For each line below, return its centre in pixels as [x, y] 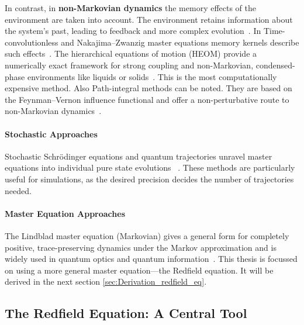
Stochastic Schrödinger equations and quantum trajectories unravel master [139, 156]
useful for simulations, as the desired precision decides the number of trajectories [149, 179]
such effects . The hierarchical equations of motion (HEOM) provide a [131, 53]
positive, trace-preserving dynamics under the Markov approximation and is [141, 247]
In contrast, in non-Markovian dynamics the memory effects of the [131, 8]
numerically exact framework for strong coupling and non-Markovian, [129, 65]
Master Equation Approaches [65, 213]
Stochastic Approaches [51, 134]
